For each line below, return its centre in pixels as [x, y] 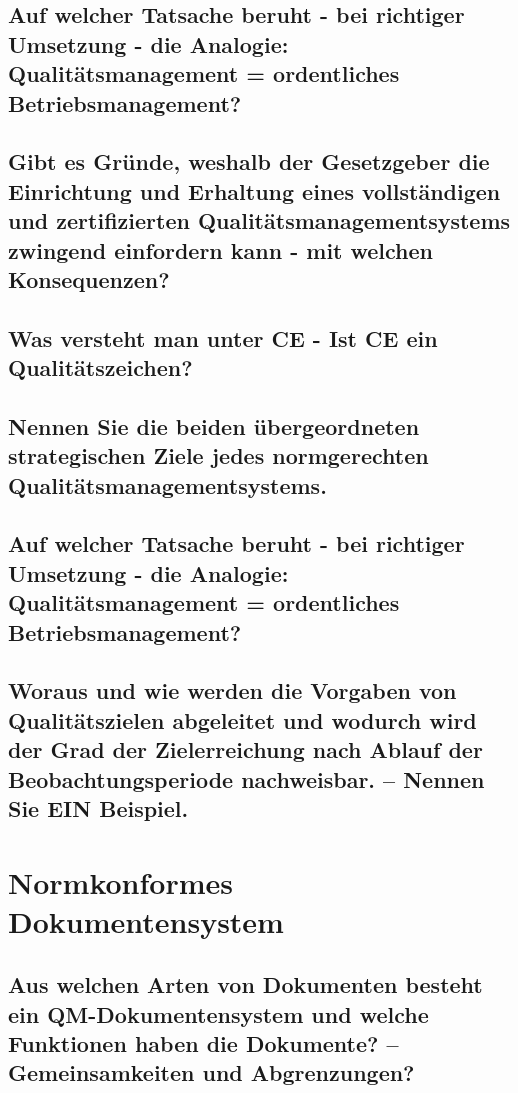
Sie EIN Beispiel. [98, 807]
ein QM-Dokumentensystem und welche [218, 1013]
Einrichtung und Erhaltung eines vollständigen [254, 190]
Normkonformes [120, 881]
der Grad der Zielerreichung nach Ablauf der [245, 749]
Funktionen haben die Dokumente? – [203, 1043]
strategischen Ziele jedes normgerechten [218, 455]
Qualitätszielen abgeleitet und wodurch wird [242, 719]
